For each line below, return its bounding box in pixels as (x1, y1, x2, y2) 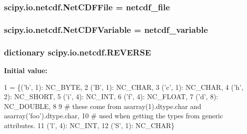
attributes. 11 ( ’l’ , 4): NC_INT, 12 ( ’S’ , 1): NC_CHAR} (4, 120, 175, 130)
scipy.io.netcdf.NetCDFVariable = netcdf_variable (4, 23, 208, 35)
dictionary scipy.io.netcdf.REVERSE (4, 46, 151, 58)
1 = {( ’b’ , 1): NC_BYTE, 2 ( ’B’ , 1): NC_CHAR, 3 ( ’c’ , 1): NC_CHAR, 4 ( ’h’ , (4, 81, 244, 92)
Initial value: (4, 65, 48, 75)
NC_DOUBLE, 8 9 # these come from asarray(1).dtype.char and (4, 101, 201, 111)
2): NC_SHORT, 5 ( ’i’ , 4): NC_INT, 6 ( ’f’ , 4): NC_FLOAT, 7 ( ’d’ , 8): (4, 91, 219, 102)
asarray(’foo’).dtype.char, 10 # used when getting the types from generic (4, 110, 223, 121)
